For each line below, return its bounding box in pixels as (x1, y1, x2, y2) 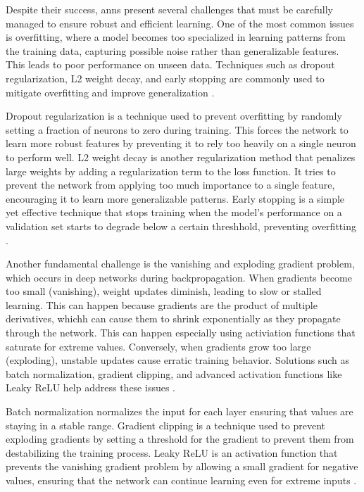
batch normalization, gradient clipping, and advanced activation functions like (6, 366, 342, 381)
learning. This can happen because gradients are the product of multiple (6, 297, 318, 312)
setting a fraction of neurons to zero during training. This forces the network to (6, 122, 349, 137)
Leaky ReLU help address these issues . (6, 380, 175, 395)
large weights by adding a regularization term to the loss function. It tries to (6, 163, 336, 178)
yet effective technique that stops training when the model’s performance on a (6, 205, 342, 220)
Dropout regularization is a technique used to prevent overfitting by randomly (6, 108, 342, 123)
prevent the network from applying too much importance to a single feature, (6, 177, 335, 192)
